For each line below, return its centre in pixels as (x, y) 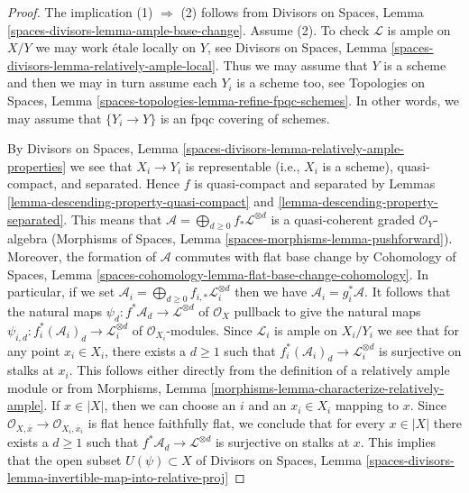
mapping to (367, 405)
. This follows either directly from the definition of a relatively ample (259, 370)
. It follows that (408, 292)
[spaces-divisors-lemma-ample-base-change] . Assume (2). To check (189, 29)
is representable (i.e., (243, 165)
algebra (28, 238)
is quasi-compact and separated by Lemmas (315, 183)
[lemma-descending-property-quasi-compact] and (141, 201)
